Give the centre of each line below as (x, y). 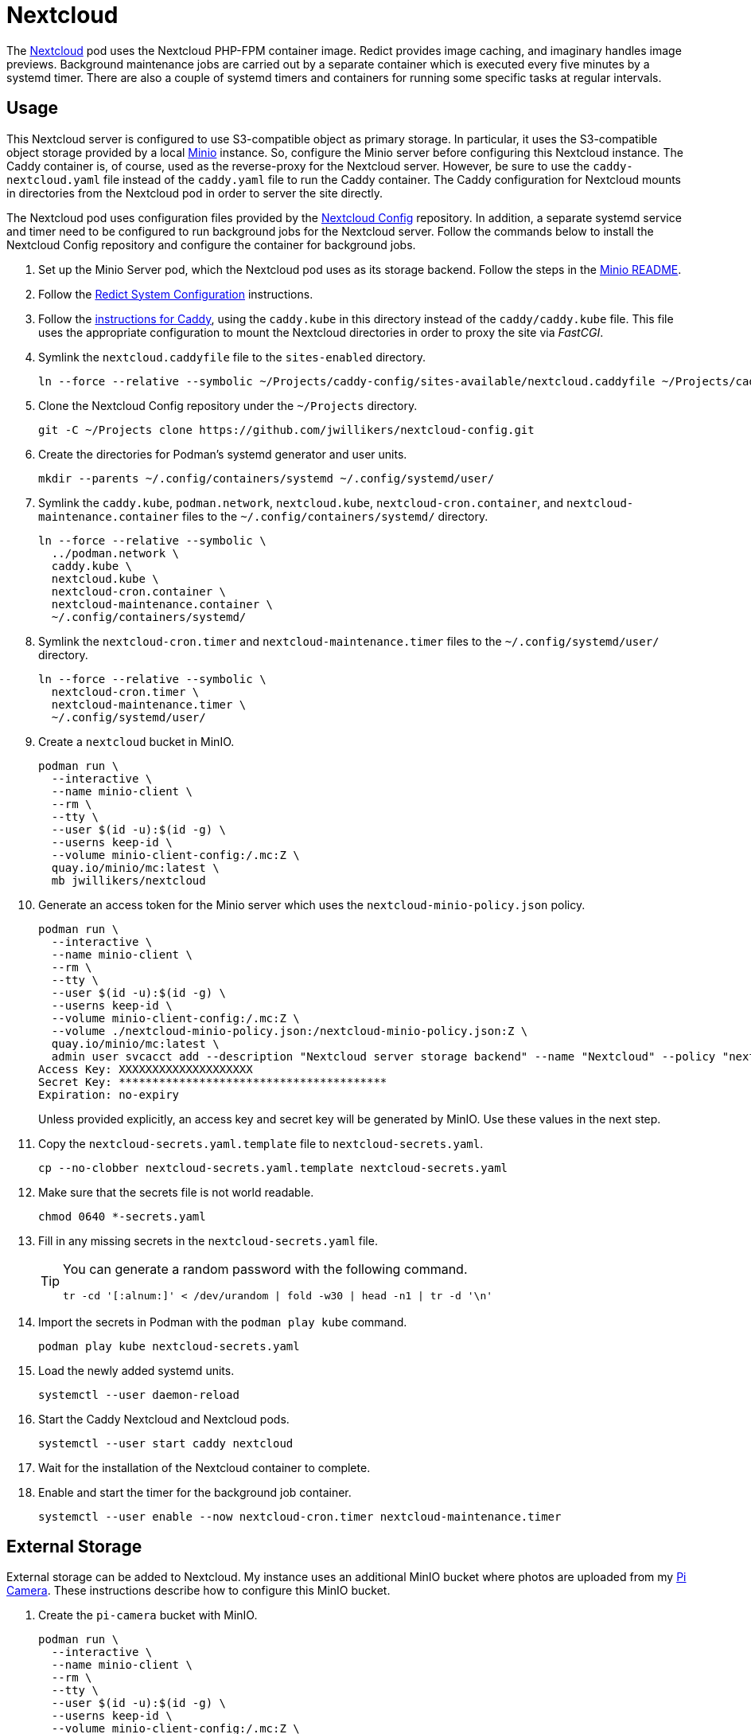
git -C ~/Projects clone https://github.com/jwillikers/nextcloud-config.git (286, 430)
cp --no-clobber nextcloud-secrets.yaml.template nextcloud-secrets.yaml (273, 1168)
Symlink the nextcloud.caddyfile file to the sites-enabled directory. (232, 357)
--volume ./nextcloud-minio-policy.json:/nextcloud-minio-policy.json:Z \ (290, 1031)
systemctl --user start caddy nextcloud (166, 1443)
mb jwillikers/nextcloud (128, 880)
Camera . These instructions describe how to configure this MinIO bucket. (198, 1591)
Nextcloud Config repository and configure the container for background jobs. (211, 244)
